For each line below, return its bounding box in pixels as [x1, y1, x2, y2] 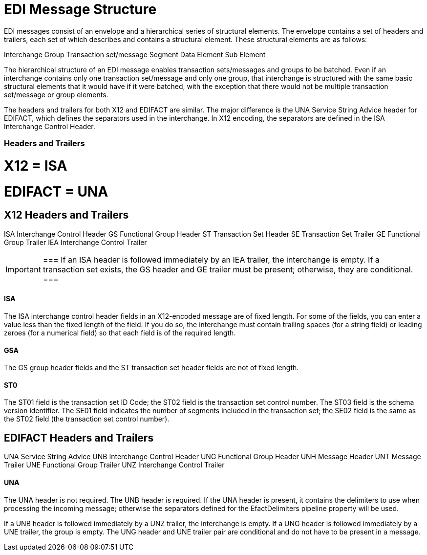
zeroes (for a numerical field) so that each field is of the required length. [4, 329, 236, 337]
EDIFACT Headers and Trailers [4, 431, 154, 444]
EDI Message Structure [4, 1, 157, 18]
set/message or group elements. [4, 90, 108, 99]
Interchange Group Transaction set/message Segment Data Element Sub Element [4, 50, 266, 59]
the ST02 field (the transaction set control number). [4, 415, 170, 423]
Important [5, 264, 41, 274]
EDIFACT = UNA [4, 183, 108, 200]
